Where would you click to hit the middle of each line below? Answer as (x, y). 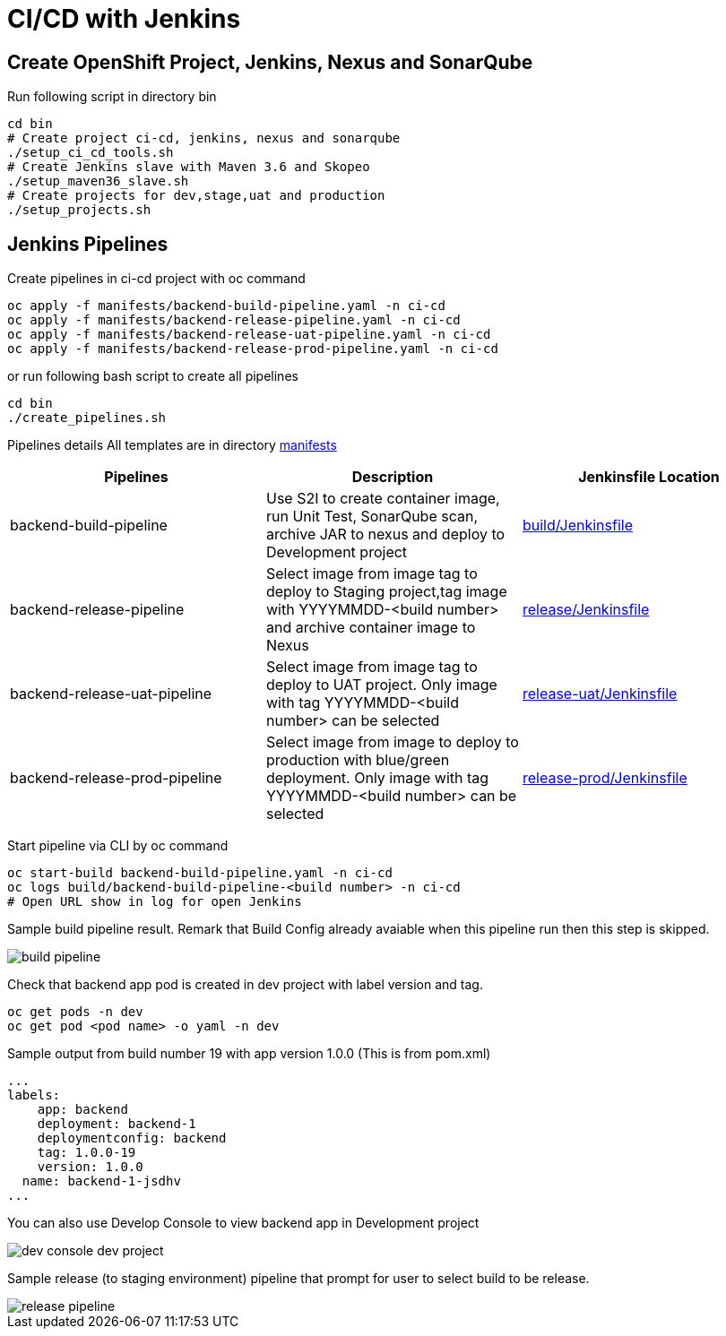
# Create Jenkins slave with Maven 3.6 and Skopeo (189, 167)
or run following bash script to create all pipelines (153, 376)
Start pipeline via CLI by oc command (118, 846)
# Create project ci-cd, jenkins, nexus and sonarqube (204, 138)
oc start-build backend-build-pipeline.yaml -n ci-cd (200, 873)
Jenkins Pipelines (88, 244)
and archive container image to (371, 628)
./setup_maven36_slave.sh (98, 181)
